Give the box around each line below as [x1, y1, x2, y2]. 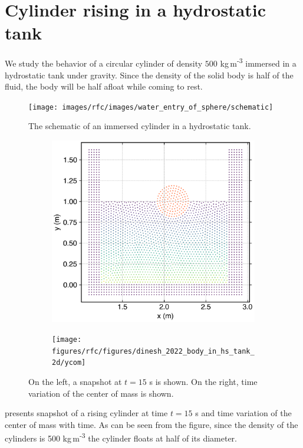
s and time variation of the [195, 407, 292, 419]
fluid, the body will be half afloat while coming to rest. [5, 80, 203, 93]
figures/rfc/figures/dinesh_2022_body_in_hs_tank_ [52, 347, 255, 355]
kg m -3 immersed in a [220, 55, 297, 69]
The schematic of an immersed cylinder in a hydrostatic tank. [28, 120, 251, 132]
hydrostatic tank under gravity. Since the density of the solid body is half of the [5, 68, 294, 81]
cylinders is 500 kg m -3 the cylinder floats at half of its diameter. [5, 430, 237, 444]
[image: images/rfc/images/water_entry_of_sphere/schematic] [28, 103, 274, 111]
